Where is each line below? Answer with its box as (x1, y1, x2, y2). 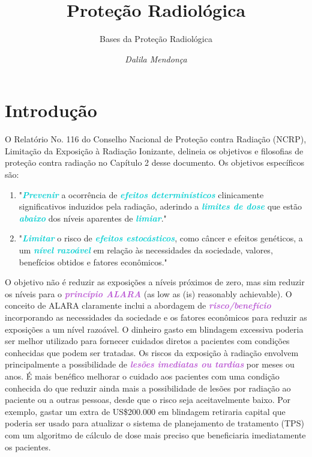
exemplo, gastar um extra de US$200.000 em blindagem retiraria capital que (5, 405, 286, 417)
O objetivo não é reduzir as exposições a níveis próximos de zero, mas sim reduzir (5, 276, 305, 288)
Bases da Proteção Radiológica (100, 32, 212, 45)
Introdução (5, 98, 97, 123)
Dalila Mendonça (125, 52, 187, 65)
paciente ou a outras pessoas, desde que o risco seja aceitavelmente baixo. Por (5, 393, 290, 406)
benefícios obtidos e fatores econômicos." (19, 255, 167, 268)
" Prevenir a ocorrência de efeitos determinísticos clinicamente (19, 188, 264, 201)
